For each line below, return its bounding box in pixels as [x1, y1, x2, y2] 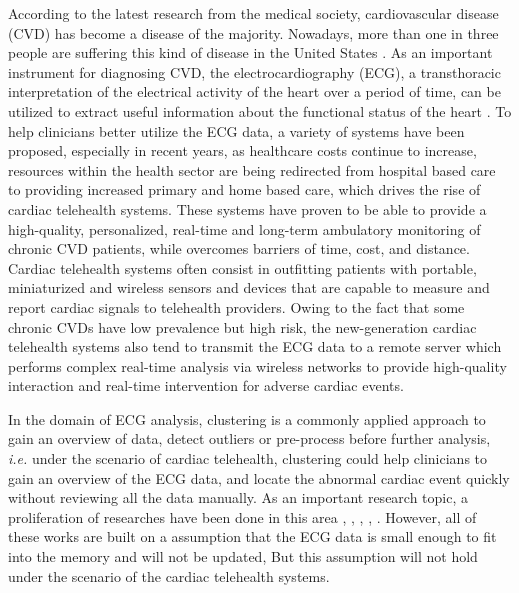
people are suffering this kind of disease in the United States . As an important [8, 42, 493, 63]
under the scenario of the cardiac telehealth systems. [8, 565, 330, 586]
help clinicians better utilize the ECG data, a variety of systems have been [8, 120, 465, 141]
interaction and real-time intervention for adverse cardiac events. [8, 375, 404, 396]
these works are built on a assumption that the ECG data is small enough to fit [8, 526, 497, 547]
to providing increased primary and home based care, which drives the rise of [8, 179, 481, 200]
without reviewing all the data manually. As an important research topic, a [8, 487, 468, 508]
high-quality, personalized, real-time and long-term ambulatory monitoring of [8, 218, 481, 239]
